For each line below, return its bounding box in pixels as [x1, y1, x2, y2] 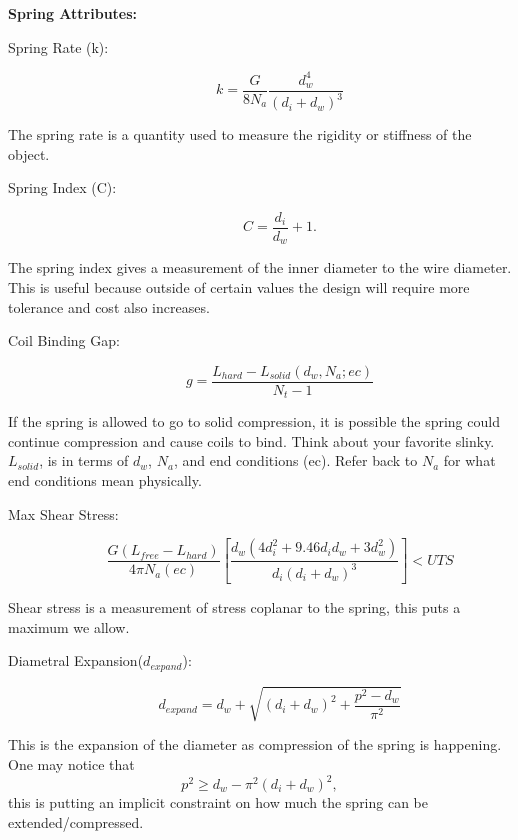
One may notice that [8, 753, 135, 774]
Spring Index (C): [8, 177, 117, 198]
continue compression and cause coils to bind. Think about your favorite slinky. [8, 430, 495, 451]
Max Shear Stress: [8, 503, 119, 524]
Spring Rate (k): [8, 36, 109, 57]
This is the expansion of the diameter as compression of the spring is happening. [8, 734, 502, 755]
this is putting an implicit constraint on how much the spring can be [8, 792, 429, 812]
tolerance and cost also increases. [8, 296, 210, 317]
